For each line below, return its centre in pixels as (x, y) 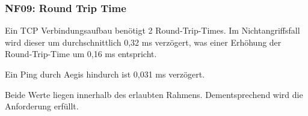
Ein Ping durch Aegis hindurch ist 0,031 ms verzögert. (105, 74)
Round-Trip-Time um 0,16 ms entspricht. (81, 54)
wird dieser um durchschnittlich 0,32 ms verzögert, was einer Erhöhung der (143, 42)
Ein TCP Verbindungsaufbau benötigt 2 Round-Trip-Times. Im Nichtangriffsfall (152, 30)
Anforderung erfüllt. (42, 106)
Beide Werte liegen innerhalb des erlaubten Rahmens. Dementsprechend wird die (154, 94)
